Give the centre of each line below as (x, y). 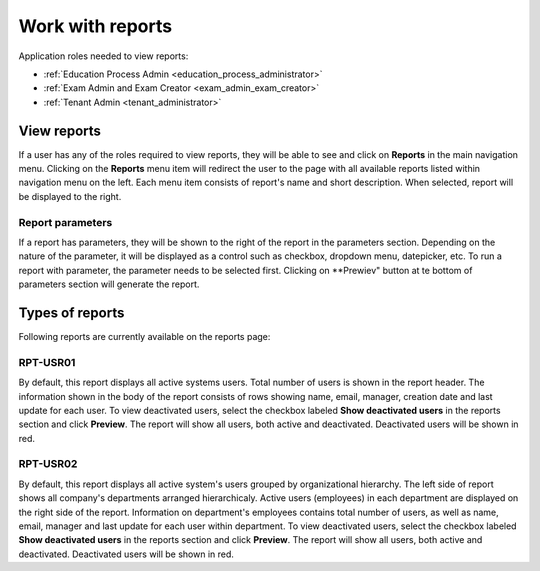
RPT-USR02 (48, 464)
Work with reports (95, 26)
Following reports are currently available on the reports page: (144, 337)
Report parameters (65, 222)
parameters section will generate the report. (109, 284)
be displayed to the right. (70, 196)
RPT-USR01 (47, 362)
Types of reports (71, 312)
